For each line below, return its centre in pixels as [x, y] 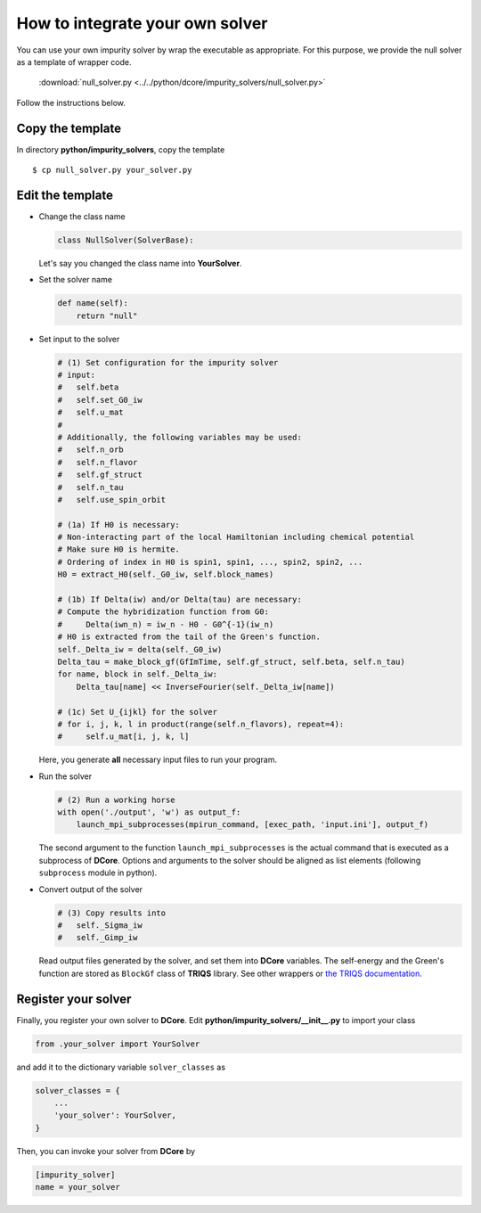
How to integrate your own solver [142, 23]
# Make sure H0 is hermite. [118, 549]
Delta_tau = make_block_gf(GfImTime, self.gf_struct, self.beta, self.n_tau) [231, 662]
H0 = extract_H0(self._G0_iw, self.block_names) [166, 574]
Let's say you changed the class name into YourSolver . [140, 263]
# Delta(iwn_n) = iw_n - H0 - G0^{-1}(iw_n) [166, 624]
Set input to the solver [79, 339]
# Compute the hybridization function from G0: [163, 612]
